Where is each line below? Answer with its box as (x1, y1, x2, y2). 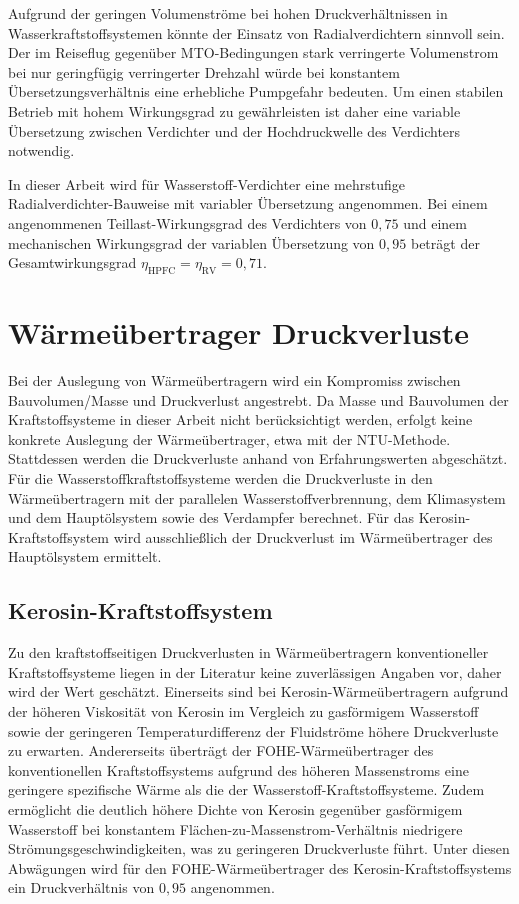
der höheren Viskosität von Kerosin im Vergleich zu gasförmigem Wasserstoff (8, 700, 479, 721)
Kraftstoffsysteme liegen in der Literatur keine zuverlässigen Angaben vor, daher (8, 661, 502, 682)
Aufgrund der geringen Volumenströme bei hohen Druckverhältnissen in (8, 3, 448, 23)
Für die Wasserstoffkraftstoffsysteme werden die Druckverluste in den (8, 468, 433, 489)
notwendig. (8, 140, 75, 161)
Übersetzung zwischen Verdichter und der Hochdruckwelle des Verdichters (8, 120, 461, 141)
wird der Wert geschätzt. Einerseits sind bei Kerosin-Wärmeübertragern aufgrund (8, 681, 509, 702)
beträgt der (410, 232, 480, 253)
